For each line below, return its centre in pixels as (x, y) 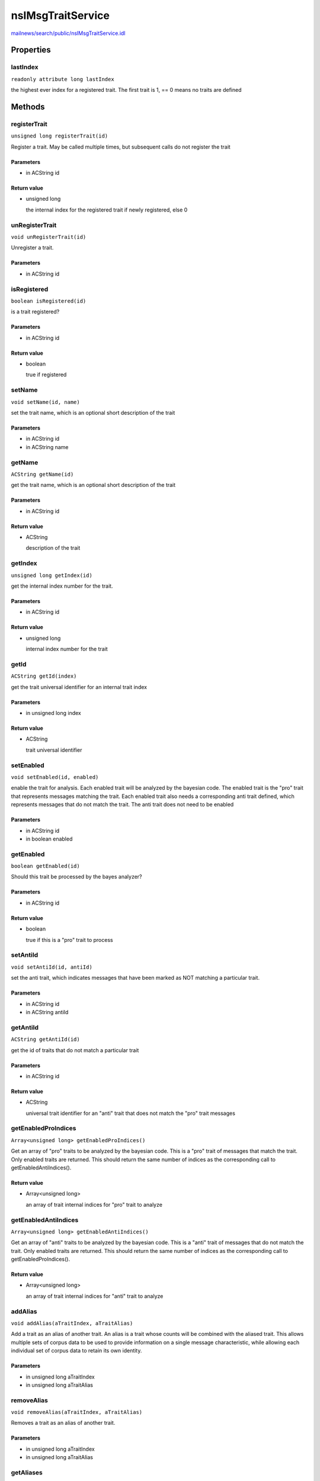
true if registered (46, 375)
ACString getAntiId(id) (45, 1039)
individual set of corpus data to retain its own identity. (76, 1351)
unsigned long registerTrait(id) (60, 136)
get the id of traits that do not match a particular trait (75, 1050)
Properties (31, 50)
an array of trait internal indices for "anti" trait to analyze (95, 1296)
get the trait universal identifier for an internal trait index (79, 687)
